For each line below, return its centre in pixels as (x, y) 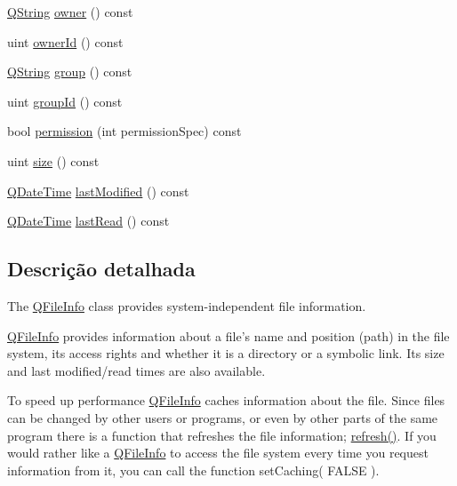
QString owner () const (70, 12)
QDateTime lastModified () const (98, 191)
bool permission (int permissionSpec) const (124, 131)
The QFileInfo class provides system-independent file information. (187, 305)
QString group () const (70, 72)
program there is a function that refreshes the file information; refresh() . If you (222, 435)
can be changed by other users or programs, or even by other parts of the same (223, 417)
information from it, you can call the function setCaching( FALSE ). (193, 470)
